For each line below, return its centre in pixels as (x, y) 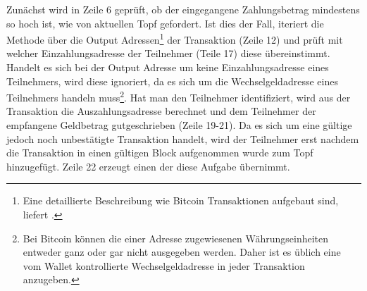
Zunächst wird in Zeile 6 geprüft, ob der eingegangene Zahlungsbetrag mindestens (183, 9)
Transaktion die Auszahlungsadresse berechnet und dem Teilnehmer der (161, 111)
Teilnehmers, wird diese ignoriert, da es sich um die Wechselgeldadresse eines (172, 81)
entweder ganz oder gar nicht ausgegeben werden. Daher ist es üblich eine (182, 252)
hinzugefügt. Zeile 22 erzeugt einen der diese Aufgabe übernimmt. (148, 166)
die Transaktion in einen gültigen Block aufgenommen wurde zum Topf (160, 153)
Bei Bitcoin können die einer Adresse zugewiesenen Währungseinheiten (176, 238)
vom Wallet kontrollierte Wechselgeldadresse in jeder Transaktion (164, 265)
